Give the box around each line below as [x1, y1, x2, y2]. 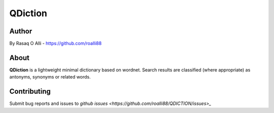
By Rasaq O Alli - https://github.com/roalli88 [9, 41, 102, 47]
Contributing [9, 87, 51, 96]
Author [9, 27, 32, 35]
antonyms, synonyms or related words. [9, 74, 91, 80]
